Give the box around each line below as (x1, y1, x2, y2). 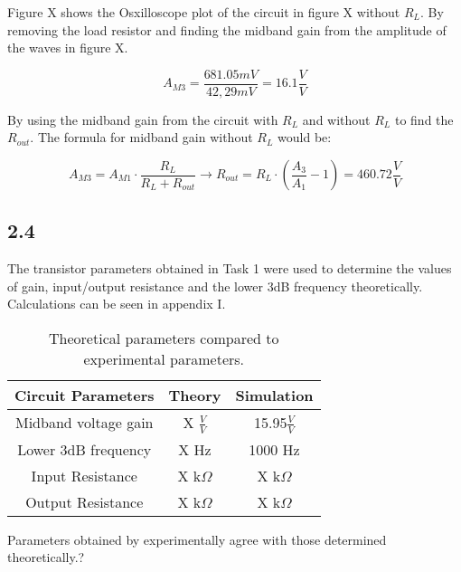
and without (302, 110, 371, 129)
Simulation (235, 385, 314, 406)
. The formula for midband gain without (30, 128, 253, 147)
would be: (278, 128, 332, 147)
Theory (168, 385, 221, 406)
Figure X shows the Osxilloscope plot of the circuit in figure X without (7, 3, 400, 21)
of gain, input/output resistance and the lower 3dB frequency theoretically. (7, 276, 423, 295)
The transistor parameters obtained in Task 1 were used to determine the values (7, 259, 452, 278)
